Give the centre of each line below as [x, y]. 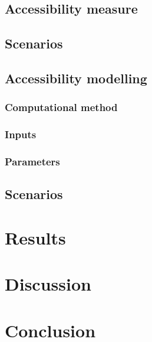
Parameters [32, 161]
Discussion [48, 284]
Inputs [21, 134]
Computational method [61, 107]
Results [35, 237]
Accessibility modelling [76, 78]
